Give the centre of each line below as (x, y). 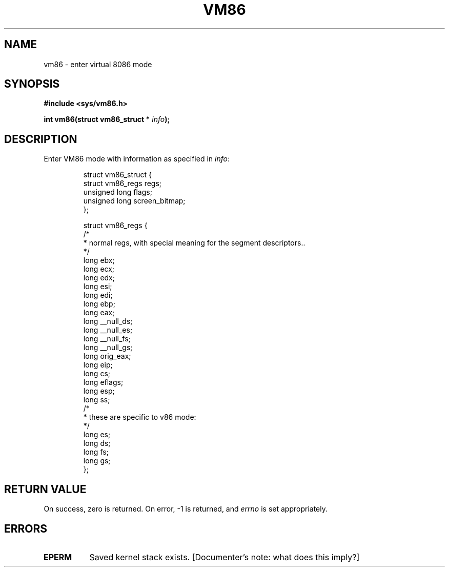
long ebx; (99, 260)
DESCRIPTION (41, 139)
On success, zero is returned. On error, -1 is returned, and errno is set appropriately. (186, 509)
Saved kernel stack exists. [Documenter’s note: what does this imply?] (224, 557)
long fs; (96, 452)
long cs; (97, 374)
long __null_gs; (108, 348)
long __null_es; (108, 330)
